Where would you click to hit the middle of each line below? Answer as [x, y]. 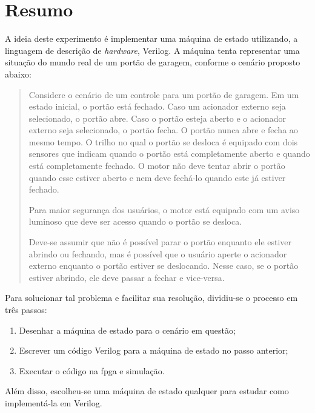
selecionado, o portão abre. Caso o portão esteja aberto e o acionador [157, 118]
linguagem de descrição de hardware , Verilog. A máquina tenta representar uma [152, 50]
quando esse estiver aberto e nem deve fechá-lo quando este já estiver [157, 177]
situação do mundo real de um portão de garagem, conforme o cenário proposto [153, 62]
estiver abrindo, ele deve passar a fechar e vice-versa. [127, 277]
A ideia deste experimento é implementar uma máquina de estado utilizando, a [151, 38]
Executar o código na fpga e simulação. [92, 370]
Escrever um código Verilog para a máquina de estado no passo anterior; [154, 350]
